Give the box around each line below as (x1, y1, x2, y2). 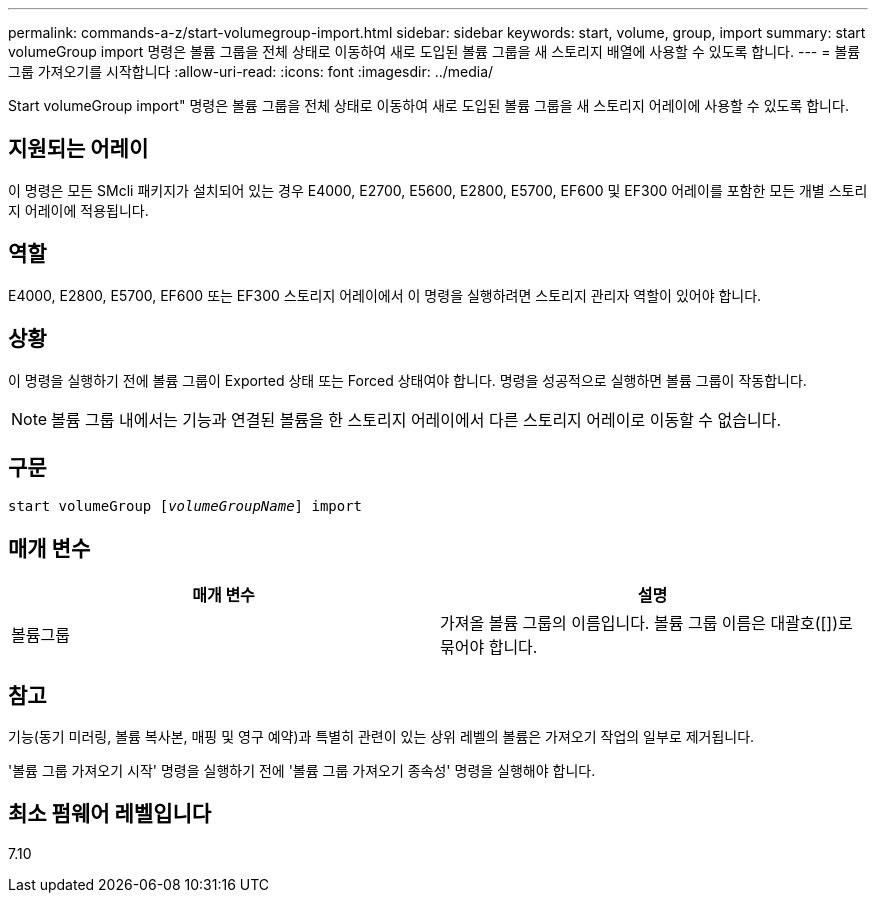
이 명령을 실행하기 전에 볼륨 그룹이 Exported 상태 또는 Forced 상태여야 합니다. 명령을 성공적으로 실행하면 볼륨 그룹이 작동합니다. (8, 371, 807, 389)
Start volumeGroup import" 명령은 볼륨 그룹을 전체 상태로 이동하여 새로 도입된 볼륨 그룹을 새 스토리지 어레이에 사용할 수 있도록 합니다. (8, 97, 849, 114)
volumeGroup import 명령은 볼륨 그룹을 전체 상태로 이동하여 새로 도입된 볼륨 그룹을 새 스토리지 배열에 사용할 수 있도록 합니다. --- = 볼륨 (8, 43, 861, 60)
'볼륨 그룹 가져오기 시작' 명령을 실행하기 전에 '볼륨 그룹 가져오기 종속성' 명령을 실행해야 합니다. (8, 762, 596, 780)
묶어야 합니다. (440, 637, 538, 658)
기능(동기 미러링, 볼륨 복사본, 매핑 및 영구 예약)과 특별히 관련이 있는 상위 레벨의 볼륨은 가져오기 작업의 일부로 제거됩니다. (8, 728, 755, 746)
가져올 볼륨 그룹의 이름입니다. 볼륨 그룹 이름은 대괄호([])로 (440, 613, 853, 634)
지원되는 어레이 (8, 136, 149, 162)
